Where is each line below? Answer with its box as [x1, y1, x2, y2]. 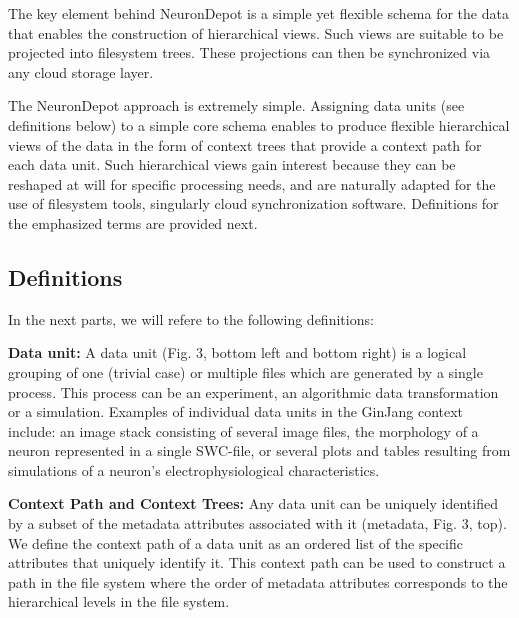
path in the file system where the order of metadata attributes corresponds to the [8, 571, 508, 592]
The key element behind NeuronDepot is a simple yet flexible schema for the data [8, 3, 509, 23]
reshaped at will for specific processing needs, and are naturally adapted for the [8, 173, 496, 194]
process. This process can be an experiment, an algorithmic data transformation [8, 381, 499, 402]
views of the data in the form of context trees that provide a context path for [8, 134, 482, 155]
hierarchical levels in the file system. [8, 591, 230, 612]
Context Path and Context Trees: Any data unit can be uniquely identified [8, 493, 498, 514]
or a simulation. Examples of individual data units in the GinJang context [8, 401, 464, 422]
